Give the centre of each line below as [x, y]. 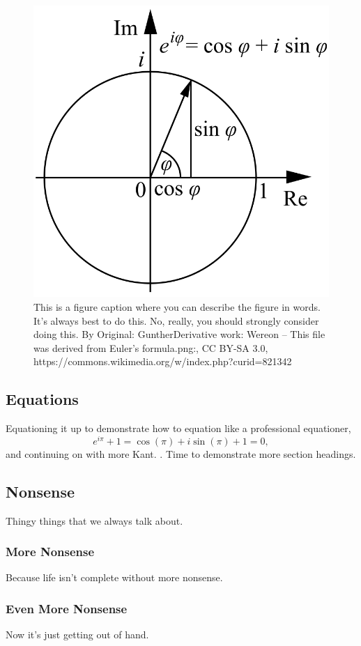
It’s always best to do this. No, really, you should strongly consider [176, 320]
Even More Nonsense [67, 608]
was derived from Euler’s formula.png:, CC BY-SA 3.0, [151, 347]
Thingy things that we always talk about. [94, 520]
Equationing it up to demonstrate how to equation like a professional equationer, [178, 428]
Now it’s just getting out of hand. [77, 635]
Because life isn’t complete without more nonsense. [114, 577]
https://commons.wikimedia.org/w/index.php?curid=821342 [163, 361]
